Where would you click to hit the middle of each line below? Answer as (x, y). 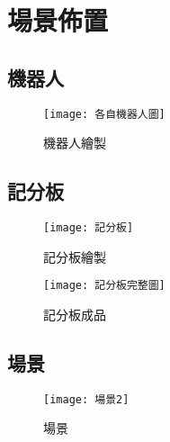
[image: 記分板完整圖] (104, 286)
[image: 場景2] (86, 399)
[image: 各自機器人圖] (104, 114)
